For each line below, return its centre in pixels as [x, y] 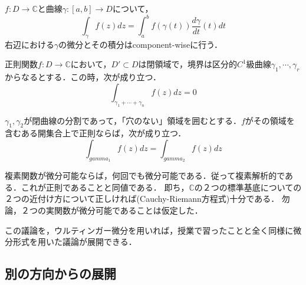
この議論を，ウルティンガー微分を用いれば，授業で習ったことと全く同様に [149, 230]
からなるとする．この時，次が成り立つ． [83, 77]
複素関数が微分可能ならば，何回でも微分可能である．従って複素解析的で [145, 176]
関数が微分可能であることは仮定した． [128, 210]
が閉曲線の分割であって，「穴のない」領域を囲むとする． [132, 120]
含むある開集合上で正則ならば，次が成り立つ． [96, 133]
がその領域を [270, 120]
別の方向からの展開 [60, 273]
